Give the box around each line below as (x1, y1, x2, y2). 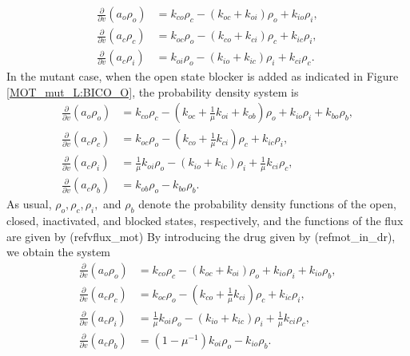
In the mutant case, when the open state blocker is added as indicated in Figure (6, 68, 399, 85)
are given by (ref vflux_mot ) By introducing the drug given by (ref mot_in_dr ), (6, 227, 396, 244)
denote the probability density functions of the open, (138, 196, 396, 212)
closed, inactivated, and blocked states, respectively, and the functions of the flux (6, 212, 404, 229)
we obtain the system (6, 243, 111, 260)
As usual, (6, 196, 52, 212)
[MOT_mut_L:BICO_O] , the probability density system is (6, 83, 299, 100)
